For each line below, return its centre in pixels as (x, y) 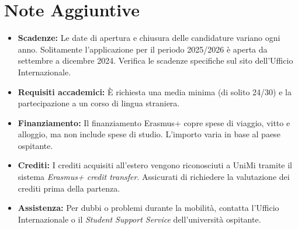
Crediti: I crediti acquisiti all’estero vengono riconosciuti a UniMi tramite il (155, 165)
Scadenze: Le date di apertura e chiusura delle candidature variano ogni (149, 38)
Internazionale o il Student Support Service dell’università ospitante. (139, 219)
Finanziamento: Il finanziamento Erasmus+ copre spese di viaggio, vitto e (154, 122)
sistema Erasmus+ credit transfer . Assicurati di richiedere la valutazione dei (154, 177)
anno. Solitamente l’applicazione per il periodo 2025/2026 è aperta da (143, 49)
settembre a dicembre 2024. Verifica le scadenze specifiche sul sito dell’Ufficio (155, 60)
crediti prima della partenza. (69, 188)
